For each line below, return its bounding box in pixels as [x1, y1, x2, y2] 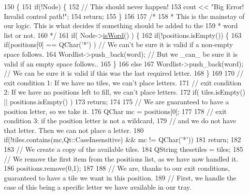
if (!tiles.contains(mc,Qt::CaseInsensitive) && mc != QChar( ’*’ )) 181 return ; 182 [4, 134, 241, 145]
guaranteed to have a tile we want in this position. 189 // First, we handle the [4, 172, 236, 182]
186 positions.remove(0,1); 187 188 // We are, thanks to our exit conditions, [4, 163, 230, 173]
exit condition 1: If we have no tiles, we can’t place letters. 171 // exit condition [4, 77, 242, 87]
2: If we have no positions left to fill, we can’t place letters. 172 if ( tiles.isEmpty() [4, 87, 246, 97]
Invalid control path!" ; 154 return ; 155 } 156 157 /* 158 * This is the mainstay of [4, 11, 245, 21]
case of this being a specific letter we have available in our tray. [4, 182, 191, 192]
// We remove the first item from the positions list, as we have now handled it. [4, 153, 238, 163]
